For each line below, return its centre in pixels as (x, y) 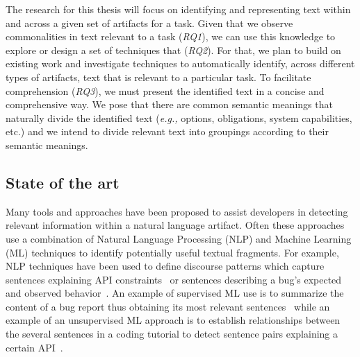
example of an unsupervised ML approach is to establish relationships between (173, 320)
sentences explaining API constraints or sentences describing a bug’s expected (174, 279)
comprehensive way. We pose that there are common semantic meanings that (169, 104)
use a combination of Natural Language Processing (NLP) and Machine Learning (179, 238)
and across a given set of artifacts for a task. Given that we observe (149, 23)
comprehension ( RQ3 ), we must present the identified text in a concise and (165, 90)
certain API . (34, 347)
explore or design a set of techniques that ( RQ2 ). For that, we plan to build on (173, 50)
